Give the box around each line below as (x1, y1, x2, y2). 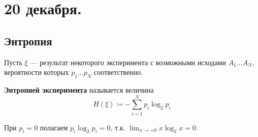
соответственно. (94, 67, 143, 77)
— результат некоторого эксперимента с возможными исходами (30, 57, 227, 67)
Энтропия (4, 33, 52, 48)
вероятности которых (4, 67, 69, 77)
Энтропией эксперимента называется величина (4, 84, 154, 95)
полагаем (40, 122, 68, 132)
